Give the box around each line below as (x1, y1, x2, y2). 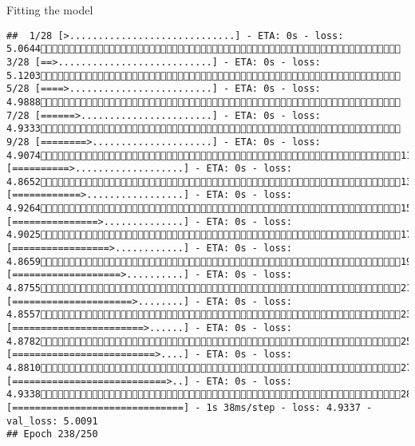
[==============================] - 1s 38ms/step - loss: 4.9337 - (6, 401, 373, 413)
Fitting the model (6, 2, 93, 18)
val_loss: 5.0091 (6, 415, 98, 427)
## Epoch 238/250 (6, 428, 98, 440)
